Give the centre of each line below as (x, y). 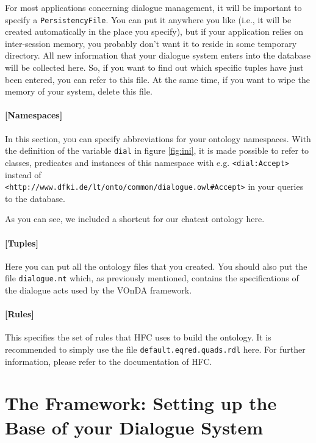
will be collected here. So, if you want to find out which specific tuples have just (154, 67)
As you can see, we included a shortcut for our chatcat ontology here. (135, 219)
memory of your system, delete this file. (79, 91)
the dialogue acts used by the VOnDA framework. (99, 290)
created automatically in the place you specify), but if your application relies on (154, 31)
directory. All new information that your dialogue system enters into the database (158, 55)
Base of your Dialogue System (134, 427)
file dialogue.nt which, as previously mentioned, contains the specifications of (152, 278)
